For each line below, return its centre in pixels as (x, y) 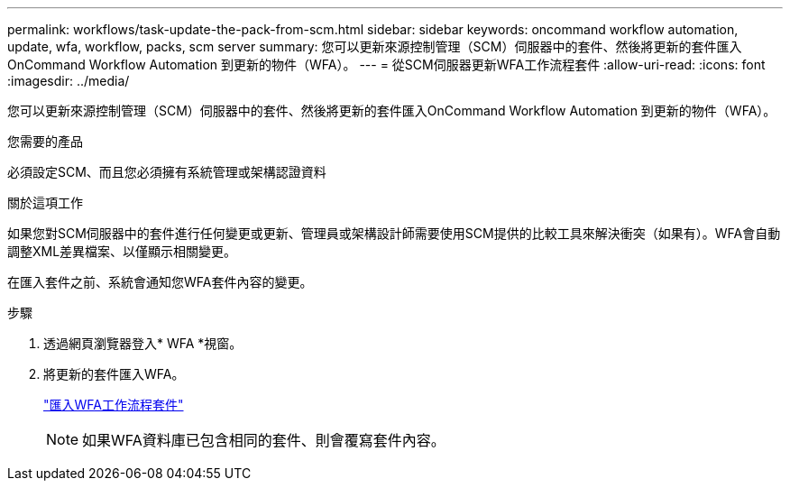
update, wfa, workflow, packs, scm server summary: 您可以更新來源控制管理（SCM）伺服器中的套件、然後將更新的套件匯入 (375, 46)
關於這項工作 (45, 203)
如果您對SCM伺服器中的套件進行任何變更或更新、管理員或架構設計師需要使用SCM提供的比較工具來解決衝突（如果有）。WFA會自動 (394, 233)
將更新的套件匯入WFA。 (114, 374)
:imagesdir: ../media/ (69, 81)
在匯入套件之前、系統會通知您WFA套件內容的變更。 (160, 282)
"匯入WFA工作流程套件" (114, 405)
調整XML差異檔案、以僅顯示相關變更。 (122, 251)
